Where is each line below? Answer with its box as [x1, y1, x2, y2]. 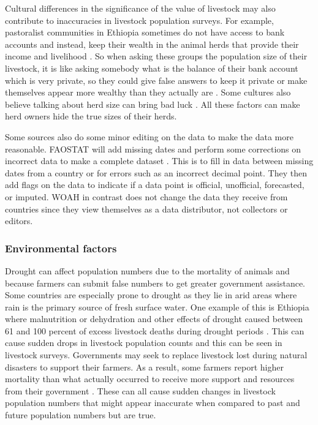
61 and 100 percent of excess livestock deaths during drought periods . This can [5, 324, 305, 337]
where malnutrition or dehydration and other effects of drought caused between [5, 312, 303, 325]
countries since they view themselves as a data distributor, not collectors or [5, 202, 288, 215]
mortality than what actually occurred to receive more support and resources [5, 372, 295, 385]
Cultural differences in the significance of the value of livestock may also [5, 2, 276, 14]
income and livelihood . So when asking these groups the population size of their [5, 50, 308, 62]
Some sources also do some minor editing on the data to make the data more [5, 130, 293, 143]
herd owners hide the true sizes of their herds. [5, 110, 177, 122]
